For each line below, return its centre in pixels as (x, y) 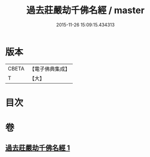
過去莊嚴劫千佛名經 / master (85, 10)
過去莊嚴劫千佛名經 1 (38, 148)
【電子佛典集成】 (50, 69)
